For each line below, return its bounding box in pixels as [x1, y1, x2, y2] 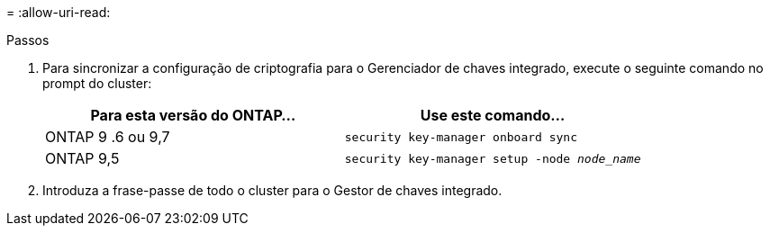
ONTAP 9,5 [45, 149, 120, 167]
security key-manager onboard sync [344, 130, 578, 144]
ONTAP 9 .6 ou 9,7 [45, 128, 170, 146]
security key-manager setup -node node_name [344, 151, 641, 166]
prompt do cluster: [42, 76, 152, 91]
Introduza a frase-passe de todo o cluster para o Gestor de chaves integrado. [42, 183, 503, 198]
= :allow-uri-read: [6, 4, 111, 20]
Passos [6, 32, 50, 48]
